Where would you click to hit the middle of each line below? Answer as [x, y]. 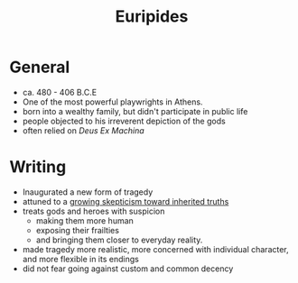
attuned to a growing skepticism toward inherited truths [126, 201]
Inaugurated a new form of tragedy [88, 192]
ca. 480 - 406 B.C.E [60, 92]
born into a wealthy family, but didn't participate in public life [135, 111]
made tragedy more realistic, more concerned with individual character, [155, 249]
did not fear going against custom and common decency [128, 269]
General [40, 67]
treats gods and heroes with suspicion [93, 211]
